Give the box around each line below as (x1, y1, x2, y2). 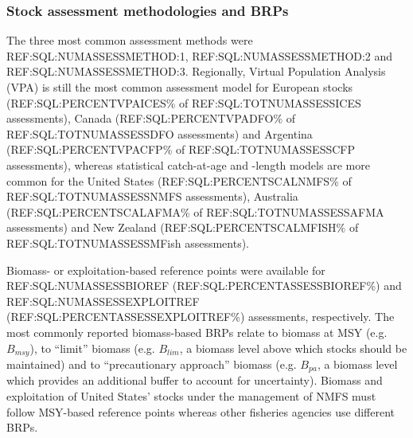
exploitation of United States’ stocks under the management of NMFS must (6, 388, 376, 404)
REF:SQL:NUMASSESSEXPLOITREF (6, 292, 200, 309)
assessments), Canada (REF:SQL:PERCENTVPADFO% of (6, 110, 296, 127)
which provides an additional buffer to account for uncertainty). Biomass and (6, 372, 383, 389)
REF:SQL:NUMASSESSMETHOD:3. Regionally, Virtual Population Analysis (6, 63, 386, 80)
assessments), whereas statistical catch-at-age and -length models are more (6, 156, 370, 173)
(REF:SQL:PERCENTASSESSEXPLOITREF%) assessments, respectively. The (6, 308, 395, 325)
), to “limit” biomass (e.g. (29, 339, 155, 356)
